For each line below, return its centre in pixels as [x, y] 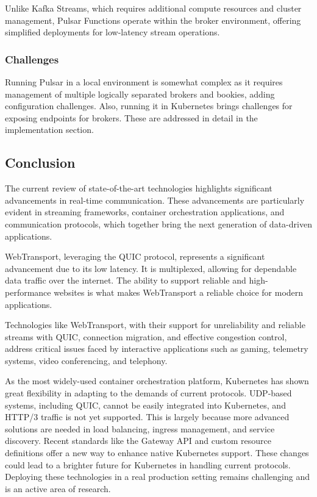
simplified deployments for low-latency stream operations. [112, 32]
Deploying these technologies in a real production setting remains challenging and [157, 477]
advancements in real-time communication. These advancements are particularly [155, 200]
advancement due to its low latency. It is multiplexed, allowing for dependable [151, 268]
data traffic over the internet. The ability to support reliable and [126, 280]
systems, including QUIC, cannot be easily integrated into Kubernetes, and [145, 405]
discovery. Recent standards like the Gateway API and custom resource [138, 441]
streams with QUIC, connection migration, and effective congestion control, [146, 336]
